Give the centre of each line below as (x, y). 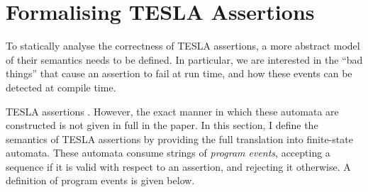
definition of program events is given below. (100, 180)
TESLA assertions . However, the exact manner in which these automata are (172, 111)
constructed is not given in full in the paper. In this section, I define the (162, 125)
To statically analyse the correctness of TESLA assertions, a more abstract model (183, 46)
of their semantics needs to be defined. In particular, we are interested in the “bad (184, 59)
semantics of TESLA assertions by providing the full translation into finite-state (179, 139)
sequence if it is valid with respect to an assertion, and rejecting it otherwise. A (178, 166)
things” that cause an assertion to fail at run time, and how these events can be (179, 73)
